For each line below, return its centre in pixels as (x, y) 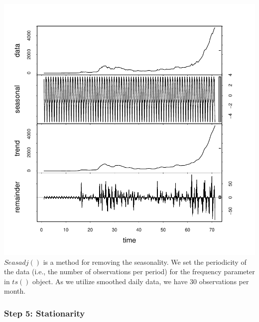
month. (15, 291)
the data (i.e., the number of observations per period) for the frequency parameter (129, 271)
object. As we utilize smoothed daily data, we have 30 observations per (141, 281)
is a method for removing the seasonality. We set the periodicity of (145, 262)
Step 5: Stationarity (45, 313)
